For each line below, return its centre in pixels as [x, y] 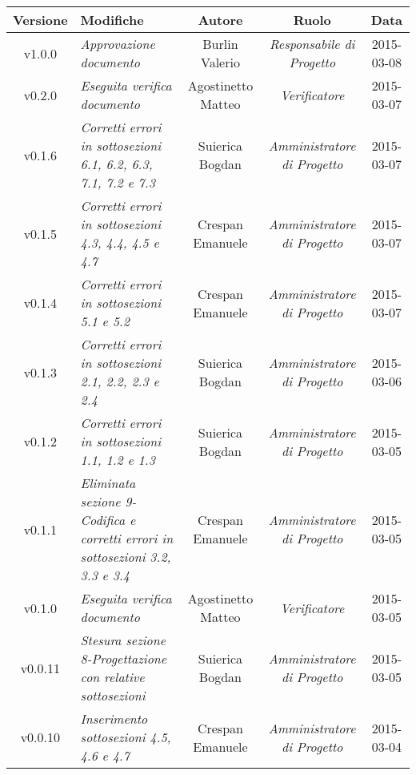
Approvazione [118, 44]
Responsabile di [312, 44]
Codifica [103, 520]
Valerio [220, 62]
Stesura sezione [123, 640]
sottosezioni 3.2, [126, 557]
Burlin [220, 44]
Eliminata [108, 483]
